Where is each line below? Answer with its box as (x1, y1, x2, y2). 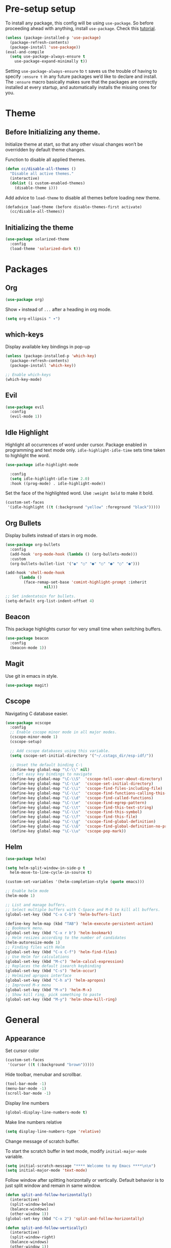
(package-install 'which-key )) (10, 363, 76, 368)
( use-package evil (5, 404, 44, 410)
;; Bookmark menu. (5, 926, 44, 931)
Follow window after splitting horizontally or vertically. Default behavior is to (5, 1177, 164, 1183)
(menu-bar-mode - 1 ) (5, 1086, 47, 1091)
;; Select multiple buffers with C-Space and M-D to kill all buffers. (5, 907, 160, 912)
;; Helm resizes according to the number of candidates (5, 935, 126, 940)
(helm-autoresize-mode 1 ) (5, 940, 60, 945)
